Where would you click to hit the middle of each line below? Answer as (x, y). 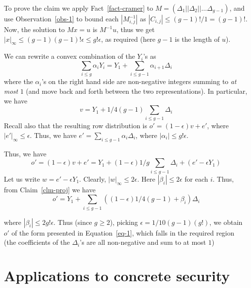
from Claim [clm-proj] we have (50, 189)
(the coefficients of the (37, 242)
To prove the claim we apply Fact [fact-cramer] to (79, 8)
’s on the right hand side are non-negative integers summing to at (139, 81)
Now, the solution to (34, 29)
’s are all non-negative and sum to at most (143, 242)
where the (18, 81)
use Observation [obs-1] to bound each (61, 18)
